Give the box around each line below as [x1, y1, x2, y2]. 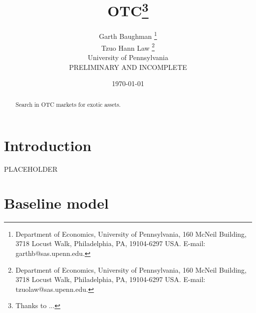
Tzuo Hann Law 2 [101, 41, 155, 53]
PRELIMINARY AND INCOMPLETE [69, 62, 187, 72]
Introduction [4, 135, 92, 156]
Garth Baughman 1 [99, 30, 157, 41]
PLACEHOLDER [4, 164, 58, 174]
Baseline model [4, 192, 109, 213]
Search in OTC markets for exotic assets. [15, 100, 121, 108]
